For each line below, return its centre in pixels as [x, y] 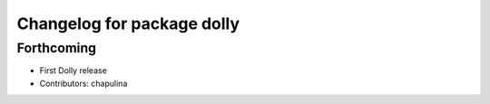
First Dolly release [73, 71]
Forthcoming [57, 48]
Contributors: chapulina [83, 83]
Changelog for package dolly [128, 24]
